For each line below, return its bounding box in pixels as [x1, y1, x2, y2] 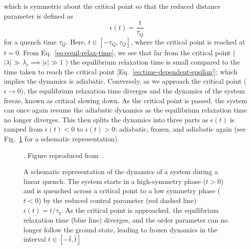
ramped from [4, 124, 43, 134]
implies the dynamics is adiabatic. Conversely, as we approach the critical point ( [4, 76, 247, 86]
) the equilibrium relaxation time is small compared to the [65, 57, 240, 67]
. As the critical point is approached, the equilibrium [61, 204, 219, 215]
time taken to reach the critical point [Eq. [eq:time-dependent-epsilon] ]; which [4, 66, 237, 76]
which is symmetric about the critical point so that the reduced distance [4, 1, 221, 11]
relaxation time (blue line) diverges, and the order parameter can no [23, 215, 228, 225]
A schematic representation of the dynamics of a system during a [23, 166, 218, 177]
